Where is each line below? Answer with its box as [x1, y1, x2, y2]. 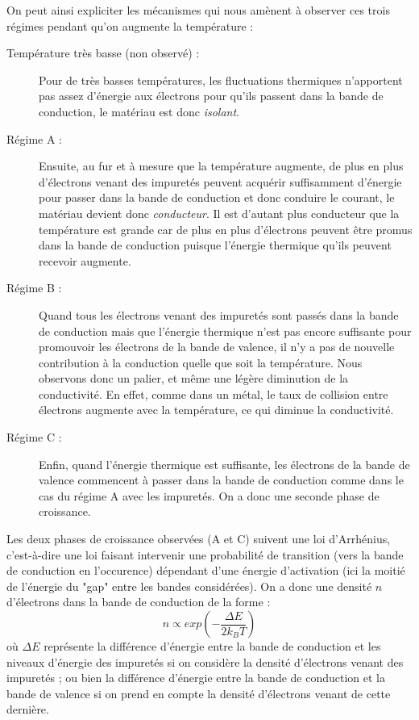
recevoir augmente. [39, 252, 131, 269]
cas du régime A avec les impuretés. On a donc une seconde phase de [39, 487, 380, 504]
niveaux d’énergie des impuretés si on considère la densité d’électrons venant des [6, 653, 404, 670]
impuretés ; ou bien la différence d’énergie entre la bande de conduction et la [6, 669, 385, 686]
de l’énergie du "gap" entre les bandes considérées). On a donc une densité [6, 577, 372, 594]
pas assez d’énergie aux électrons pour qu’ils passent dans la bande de [39, 87, 384, 104]
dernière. [6, 701, 49, 718]
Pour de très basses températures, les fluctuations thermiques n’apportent [39, 71, 403, 88]
